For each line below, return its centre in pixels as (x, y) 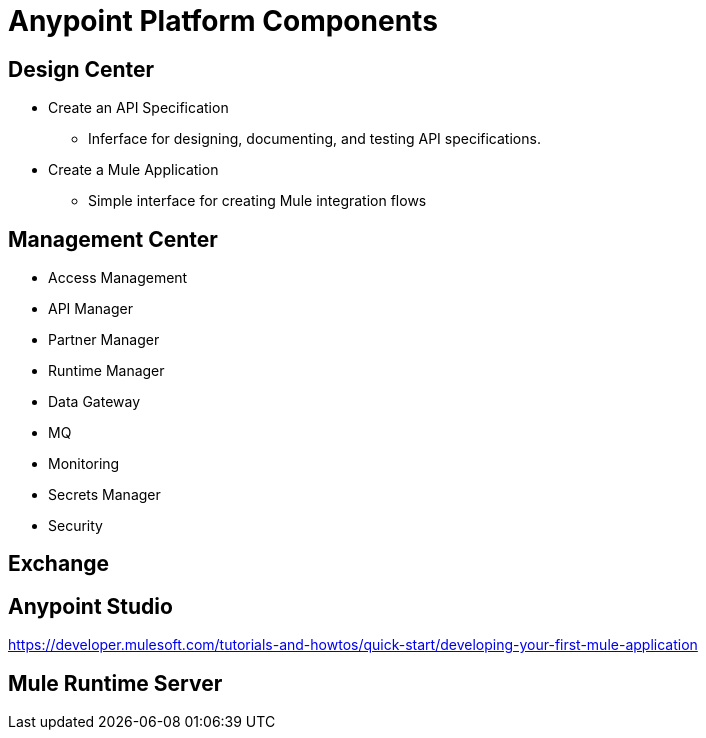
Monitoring (84, 464)
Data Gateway (94, 402)
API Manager (90, 309)
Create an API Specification (138, 108)
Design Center (81, 69)
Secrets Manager (104, 495)
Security (75, 526)
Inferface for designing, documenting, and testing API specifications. (314, 139)
